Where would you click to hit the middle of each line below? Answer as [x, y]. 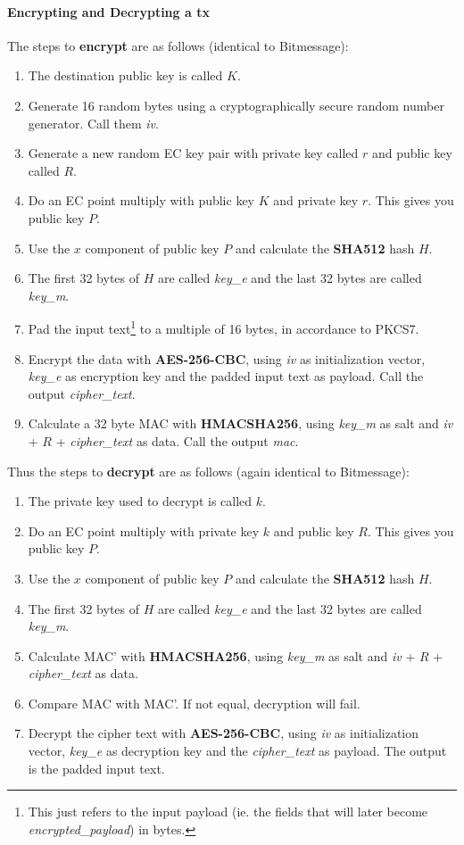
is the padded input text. [96, 768]
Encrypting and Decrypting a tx [108, 11]
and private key [316, 200]
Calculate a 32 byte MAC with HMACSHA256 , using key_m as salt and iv [240, 423]
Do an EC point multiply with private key [144, 530]
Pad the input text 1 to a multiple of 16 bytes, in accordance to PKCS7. [224, 327]
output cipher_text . [82, 393]
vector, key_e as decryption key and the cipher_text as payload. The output [237, 751]
